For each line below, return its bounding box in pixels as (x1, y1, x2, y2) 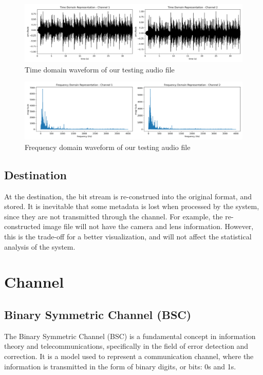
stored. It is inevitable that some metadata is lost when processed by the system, (4, 201, 259, 212)
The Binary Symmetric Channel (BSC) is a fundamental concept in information (4, 330, 256, 341)
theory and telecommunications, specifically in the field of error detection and (4, 341, 249, 351)
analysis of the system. (4, 241, 76, 252)
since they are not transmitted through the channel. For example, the (4, 211, 223, 221)
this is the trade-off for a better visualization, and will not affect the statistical (4, 231, 252, 242)
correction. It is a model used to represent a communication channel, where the (4, 350, 254, 361)
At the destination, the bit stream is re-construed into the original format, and (4, 191, 252, 201)
